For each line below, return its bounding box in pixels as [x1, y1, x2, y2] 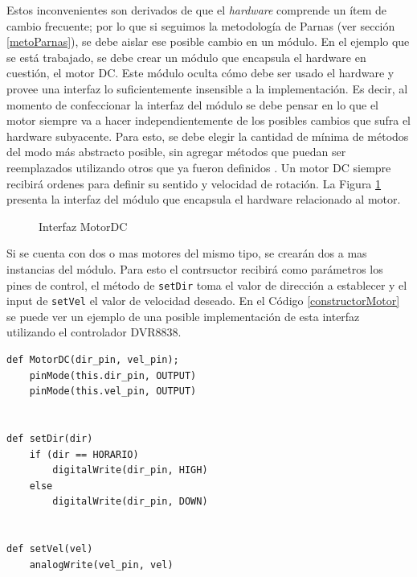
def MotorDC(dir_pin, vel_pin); [6, 354, 179, 365]
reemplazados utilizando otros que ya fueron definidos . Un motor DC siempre [6, 159, 391, 175]
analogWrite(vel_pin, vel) [29, 558, 174, 571]
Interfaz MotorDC [39, 217, 128, 234]
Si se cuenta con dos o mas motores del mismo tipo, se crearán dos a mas [6, 245, 367, 262]
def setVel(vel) [6, 543, 93, 555]
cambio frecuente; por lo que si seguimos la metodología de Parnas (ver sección [6, 17, 395, 34]
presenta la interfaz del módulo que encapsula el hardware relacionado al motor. [6, 191, 401, 208]
